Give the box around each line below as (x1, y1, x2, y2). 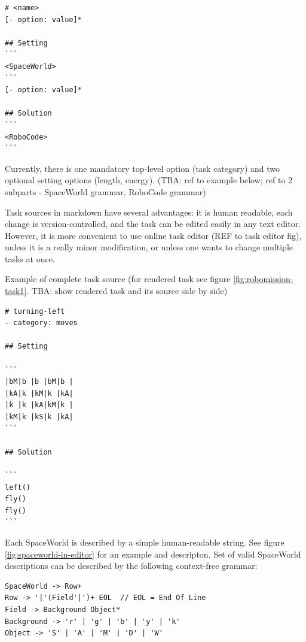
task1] (5, 284, 27, 297)
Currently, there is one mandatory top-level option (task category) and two (5, 162, 280, 174)
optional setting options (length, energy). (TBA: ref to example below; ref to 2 (5, 174, 293, 186)
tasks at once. (5, 252, 55, 265)
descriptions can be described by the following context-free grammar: (5, 559, 258, 572)
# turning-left (5, 307, 65, 316)
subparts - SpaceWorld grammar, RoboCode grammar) (5, 185, 206, 198)
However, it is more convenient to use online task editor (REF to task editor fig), (5, 229, 302, 241)
